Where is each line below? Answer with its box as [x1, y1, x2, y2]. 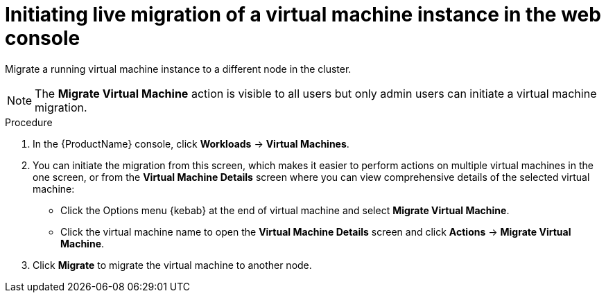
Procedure [5, 116, 53, 128]
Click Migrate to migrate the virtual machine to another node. [33, 258, 312, 271]
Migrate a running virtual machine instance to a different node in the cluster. [5, 62, 352, 75]
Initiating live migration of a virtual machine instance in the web [5, 3, 601, 26]
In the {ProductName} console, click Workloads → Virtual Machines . [33, 137, 349, 150]
